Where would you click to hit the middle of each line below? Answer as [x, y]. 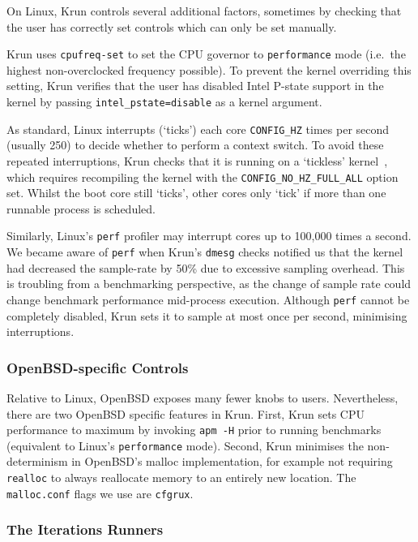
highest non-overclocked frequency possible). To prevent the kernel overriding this [209, 69]
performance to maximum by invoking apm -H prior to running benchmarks [194, 430]
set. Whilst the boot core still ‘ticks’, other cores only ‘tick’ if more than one [196, 193]
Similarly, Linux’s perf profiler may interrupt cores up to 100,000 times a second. [209, 236]
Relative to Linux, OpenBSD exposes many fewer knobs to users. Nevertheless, [203, 397]
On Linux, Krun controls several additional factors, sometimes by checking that [204, 11]
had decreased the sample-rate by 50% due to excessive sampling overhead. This [206, 267]
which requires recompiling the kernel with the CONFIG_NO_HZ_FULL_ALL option [203, 176]
